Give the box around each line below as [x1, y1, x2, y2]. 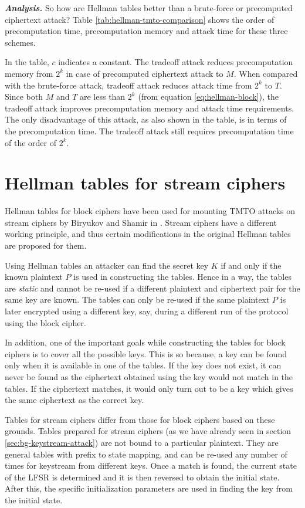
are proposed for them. [5, 239, 87, 252]
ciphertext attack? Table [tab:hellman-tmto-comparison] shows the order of [5, 13, 274, 25]
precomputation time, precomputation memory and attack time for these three [5, 25, 288, 37]
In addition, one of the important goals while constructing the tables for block [5, 336, 286, 348]
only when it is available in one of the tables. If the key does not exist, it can [5, 359, 282, 371]
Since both [5, 90, 43, 103]
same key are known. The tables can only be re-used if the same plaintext [5, 293, 270, 306]
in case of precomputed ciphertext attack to [66, 67, 223, 79]
